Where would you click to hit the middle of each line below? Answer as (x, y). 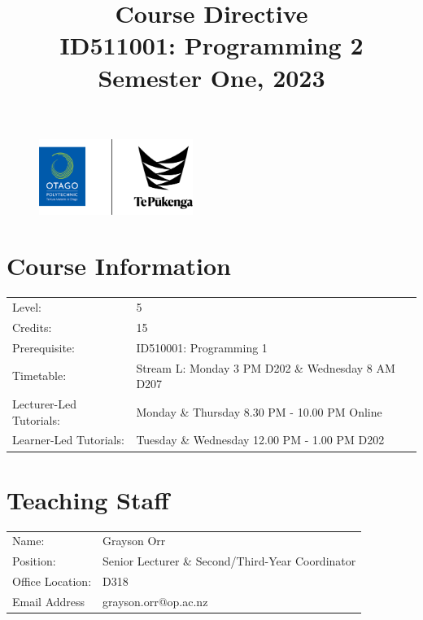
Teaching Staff (88, 499)
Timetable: (39, 375)
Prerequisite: (44, 347)
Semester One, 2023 (211, 77)
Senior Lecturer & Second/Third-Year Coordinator (229, 561)
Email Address (49, 601)
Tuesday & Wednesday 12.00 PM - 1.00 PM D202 (260, 440)
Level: (27, 307)
